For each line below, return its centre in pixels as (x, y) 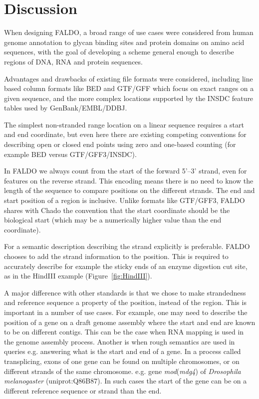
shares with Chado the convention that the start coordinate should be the (117, 210)
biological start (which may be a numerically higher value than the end (113, 220)
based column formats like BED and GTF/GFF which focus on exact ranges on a (129, 88)
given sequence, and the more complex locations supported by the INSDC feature (129, 98)
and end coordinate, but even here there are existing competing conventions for (125, 134)
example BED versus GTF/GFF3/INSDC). (70, 154)
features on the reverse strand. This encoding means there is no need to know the (129, 180)
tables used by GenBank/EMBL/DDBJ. (66, 108)
